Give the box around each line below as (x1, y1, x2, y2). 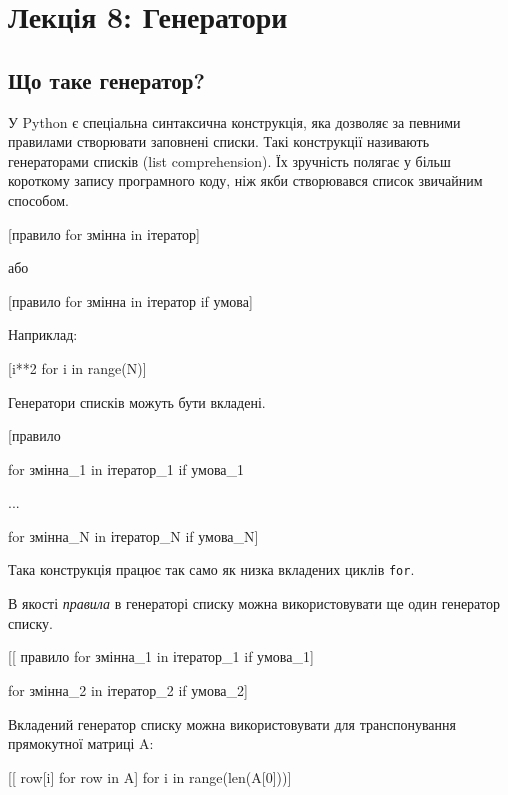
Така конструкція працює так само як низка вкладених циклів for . (8, 559, 415, 580)
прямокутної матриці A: (8, 733, 154, 754)
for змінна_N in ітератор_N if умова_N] (8, 525, 259, 546)
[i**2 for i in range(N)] (8, 357, 147, 378)
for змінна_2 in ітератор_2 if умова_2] (8, 679, 248, 700)
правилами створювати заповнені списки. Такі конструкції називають (8, 131, 430, 152)
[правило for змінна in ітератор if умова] (8, 290, 253, 311)
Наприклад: (8, 324, 78, 345)
